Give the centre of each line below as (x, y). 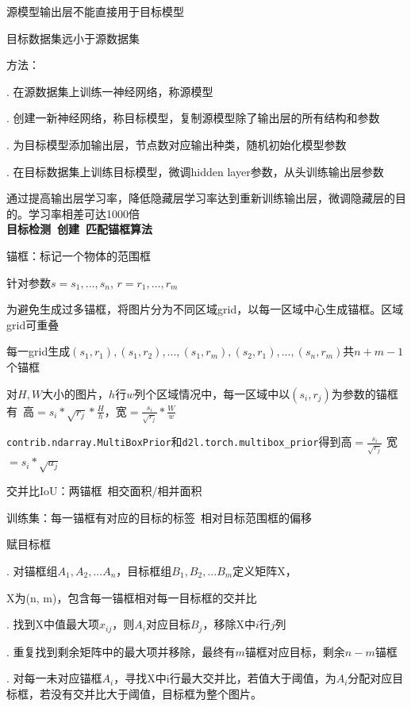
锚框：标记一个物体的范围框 (79, 255)
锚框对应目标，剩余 (295, 651)
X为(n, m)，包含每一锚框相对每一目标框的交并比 (132, 597)
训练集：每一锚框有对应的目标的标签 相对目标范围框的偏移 (159, 517)
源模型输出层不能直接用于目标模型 (95, 11)
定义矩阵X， (265, 570)
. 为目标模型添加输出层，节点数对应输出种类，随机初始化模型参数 (177, 144)
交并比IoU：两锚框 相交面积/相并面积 (104, 491)
